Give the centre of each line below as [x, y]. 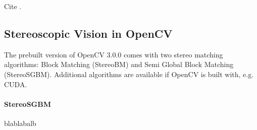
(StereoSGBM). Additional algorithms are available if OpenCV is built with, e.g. [129, 74]
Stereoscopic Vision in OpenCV [88, 33]
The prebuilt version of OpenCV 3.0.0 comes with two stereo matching [114, 54]
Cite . [13, 6]
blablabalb [20, 123]
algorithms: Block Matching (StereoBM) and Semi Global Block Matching [119, 64]
